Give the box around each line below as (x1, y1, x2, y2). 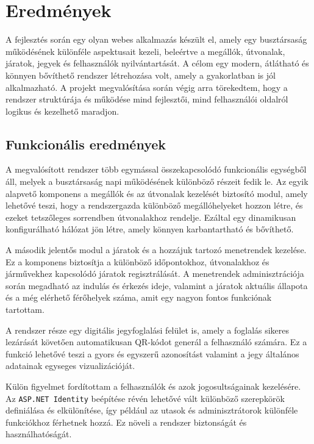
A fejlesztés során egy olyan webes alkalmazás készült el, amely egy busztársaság (5, 33, 307, 46)
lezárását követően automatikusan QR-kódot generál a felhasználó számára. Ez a (5, 335, 307, 348)
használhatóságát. (5, 428, 72, 440)
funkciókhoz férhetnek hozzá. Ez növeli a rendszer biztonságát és (5, 415, 247, 428)
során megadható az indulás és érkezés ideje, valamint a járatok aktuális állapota (5, 279, 308, 292)
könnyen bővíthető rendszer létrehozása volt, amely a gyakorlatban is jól (5, 68, 276, 81)
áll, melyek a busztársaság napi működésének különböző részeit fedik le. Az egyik (5, 175, 309, 188)
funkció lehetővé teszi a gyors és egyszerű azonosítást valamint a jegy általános (5, 347, 299, 360)
